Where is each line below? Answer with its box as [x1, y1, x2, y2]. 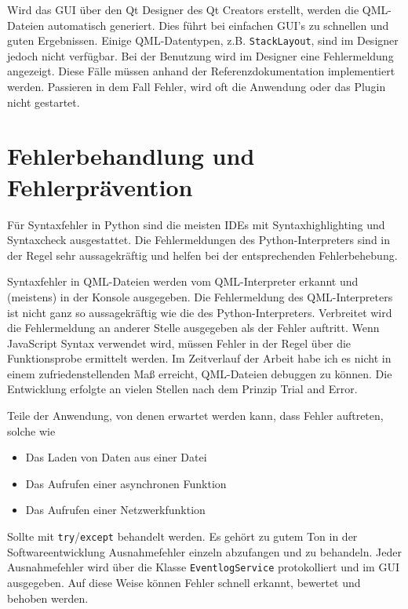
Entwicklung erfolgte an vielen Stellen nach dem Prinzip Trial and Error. [7, 381, 358, 397]
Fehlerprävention [7, 170, 193, 202]
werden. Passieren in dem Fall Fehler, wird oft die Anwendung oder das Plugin [7, 78, 386, 95]
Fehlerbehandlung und [7, 140, 255, 172]
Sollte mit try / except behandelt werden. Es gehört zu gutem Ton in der [7, 528, 358, 545]
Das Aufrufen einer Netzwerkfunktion [25, 501, 206, 518]
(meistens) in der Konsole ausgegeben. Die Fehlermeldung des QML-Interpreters [7, 288, 393, 304]
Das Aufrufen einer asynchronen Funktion [25, 475, 227, 491]
